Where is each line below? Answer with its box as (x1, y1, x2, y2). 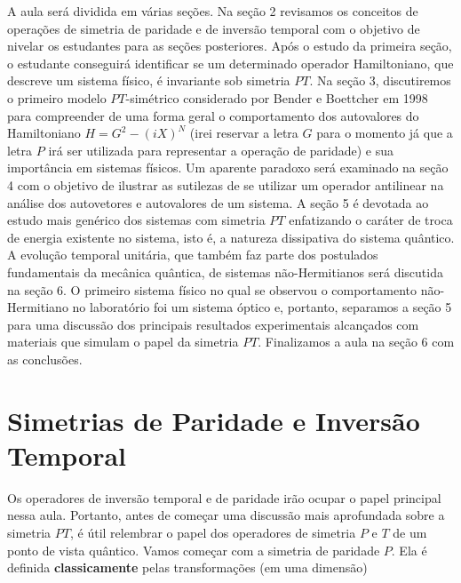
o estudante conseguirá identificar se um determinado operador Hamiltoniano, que (7, 53, 454, 72)
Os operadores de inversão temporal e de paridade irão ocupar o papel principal (7, 488, 441, 507)
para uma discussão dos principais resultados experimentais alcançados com (7, 315, 419, 333)
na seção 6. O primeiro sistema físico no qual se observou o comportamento (7, 280, 417, 299)
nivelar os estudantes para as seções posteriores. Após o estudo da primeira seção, (7, 36, 452, 55)
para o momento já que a (316, 124, 453, 142)
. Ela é (391, 540, 427, 559)
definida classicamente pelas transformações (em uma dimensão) (7, 558, 368, 577)
